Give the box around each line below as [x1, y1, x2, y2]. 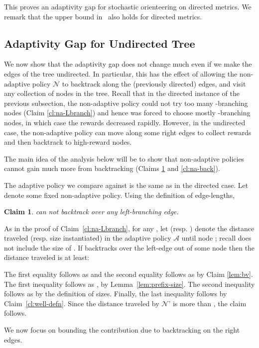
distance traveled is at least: [4, 252, 89, 262]
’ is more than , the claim [168, 298, 247, 308]
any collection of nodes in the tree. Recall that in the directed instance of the [4, 88, 240, 98]
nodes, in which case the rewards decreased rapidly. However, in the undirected [4, 117, 246, 127]
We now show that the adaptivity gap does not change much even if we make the [4, 59, 252, 69]
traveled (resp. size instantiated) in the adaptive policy [4, 233, 171, 243]
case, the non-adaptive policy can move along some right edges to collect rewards [4, 127, 252, 137]
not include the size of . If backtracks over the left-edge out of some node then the [4, 242, 255, 253]
